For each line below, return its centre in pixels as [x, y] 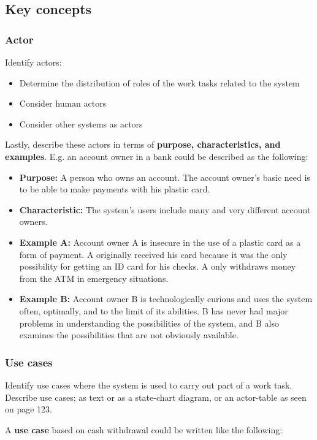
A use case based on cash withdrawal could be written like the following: [144, 429]
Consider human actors [63, 103]
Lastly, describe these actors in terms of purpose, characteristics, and [143, 144]
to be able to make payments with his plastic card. [115, 189]
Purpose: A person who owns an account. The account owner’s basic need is [165, 177]
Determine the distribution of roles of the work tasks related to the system [159, 82]
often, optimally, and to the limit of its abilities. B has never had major [154, 310]
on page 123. [29, 409]
